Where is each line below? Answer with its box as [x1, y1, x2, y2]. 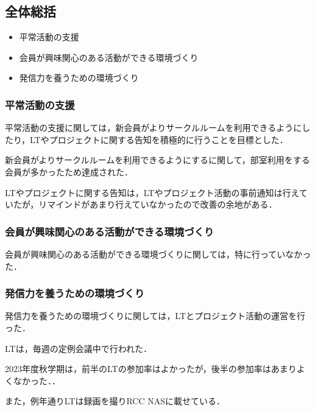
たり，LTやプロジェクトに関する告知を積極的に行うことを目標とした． [5, 133, 288, 146]
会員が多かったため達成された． [5, 165, 133, 178]
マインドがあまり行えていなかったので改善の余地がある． [47, 198, 277, 211]
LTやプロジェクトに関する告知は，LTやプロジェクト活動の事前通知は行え [5, 186, 299, 198]
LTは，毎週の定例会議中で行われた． [5, 342, 152, 354]
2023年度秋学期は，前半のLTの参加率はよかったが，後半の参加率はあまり [5, 362, 297, 375]
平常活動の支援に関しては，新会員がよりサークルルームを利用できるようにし [5, 121, 311, 134]
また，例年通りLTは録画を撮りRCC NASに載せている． [5, 395, 225, 407]
